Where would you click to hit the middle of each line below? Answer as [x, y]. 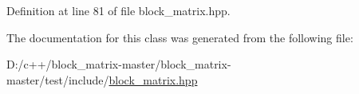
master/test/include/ [58, 79]
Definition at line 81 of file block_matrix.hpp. [118, 10]
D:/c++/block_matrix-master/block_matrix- [119, 64]
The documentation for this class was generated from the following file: [180, 37]
